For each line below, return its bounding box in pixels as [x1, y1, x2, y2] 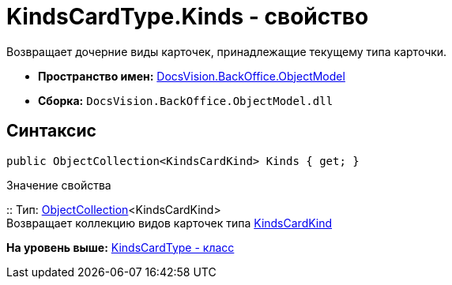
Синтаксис [6, 121, 96, 141]
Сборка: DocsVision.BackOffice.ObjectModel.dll [38, 93, 333, 107]
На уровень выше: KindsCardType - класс [6, 240, 235, 254]
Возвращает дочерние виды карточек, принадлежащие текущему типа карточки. [6, 44, 447, 58]
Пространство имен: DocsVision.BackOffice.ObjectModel [38, 69, 345, 83]
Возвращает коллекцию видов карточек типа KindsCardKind [6, 216, 333, 230]
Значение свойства [6, 178, 111, 192]
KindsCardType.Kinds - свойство [6, 3, 369, 30]
